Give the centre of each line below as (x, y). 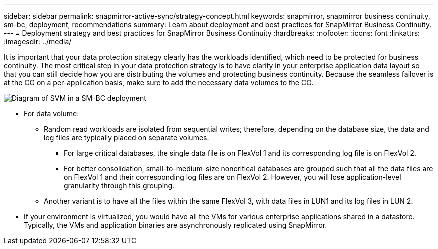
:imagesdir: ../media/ (38, 42)
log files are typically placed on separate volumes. (127, 138)
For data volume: (52, 114)
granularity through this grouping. (119, 186)
